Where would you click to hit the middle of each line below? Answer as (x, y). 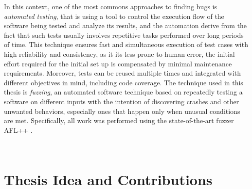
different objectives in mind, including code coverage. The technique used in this (124, 82)
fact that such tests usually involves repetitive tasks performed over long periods (124, 35)
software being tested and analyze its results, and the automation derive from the (126, 25)
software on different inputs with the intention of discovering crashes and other (122, 101)
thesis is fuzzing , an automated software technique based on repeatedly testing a (123, 92)
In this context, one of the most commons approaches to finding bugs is (110, 6)
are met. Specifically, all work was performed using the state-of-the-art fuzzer (119, 120)
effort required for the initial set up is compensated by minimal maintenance (118, 63)
